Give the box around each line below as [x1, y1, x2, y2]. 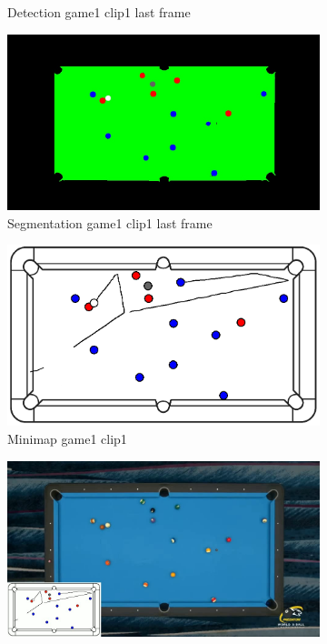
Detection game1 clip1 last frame [7, 3, 191, 21]
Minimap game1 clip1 [7, 429, 127, 448]
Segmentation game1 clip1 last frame [7, 213, 213, 232]
